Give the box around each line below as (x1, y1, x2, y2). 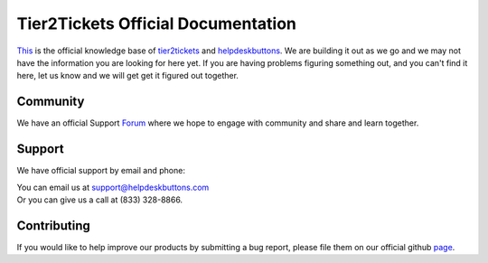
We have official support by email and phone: (16, 165, 185, 176)
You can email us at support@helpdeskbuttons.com (16, 182, 210, 193)
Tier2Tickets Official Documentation (16, 14, 297, 33)
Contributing (16, 218, 90, 233)
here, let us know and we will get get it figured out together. (16, 70, 239, 81)
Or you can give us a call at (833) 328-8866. (16, 194, 183, 205)
